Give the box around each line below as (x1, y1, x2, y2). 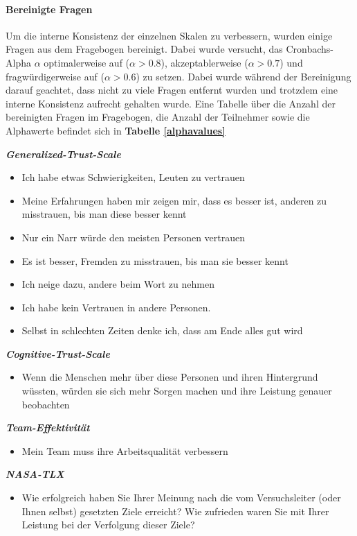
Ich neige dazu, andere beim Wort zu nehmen (21, 277, 214, 291)
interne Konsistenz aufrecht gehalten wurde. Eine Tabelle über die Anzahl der (6, 96, 336, 110)
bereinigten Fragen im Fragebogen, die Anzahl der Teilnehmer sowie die (6, 110, 310, 124)
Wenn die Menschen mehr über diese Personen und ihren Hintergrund (21, 370, 318, 384)
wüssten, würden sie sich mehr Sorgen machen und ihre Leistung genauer (21, 383, 332, 398)
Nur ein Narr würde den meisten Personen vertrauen (21, 230, 246, 244)
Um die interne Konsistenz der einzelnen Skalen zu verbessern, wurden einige (6, 28, 333, 42)
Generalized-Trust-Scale (6, 146, 121, 161)
